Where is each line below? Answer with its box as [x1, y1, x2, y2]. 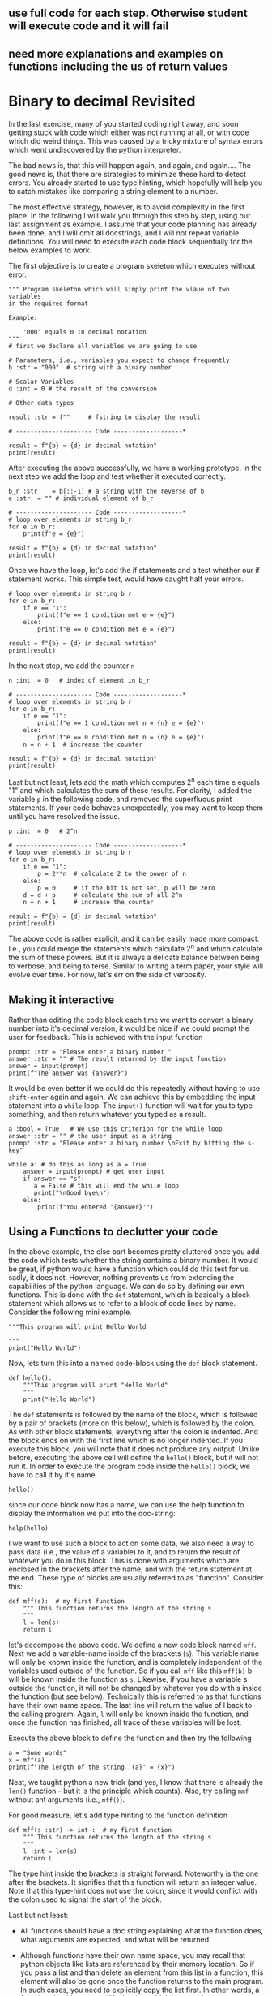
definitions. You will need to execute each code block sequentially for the [8, 236, 253, 246]
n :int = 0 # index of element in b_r [8, 676, 151, 684]
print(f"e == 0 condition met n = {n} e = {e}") [37, 733, 205, 741]
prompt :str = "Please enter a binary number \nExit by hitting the [8, 1139, 244, 1147]
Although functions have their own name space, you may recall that [19, 1950, 245, 1959]
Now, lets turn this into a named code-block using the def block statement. [8, 1358, 257, 1368]
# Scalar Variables [8, 377, 74, 386]
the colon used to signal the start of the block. [8, 1895, 162, 1904]
